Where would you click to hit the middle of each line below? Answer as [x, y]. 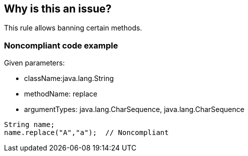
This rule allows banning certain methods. [73, 28]
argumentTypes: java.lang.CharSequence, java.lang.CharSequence [134, 109]
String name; [30, 125]
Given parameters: [35, 63]
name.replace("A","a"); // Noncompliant [86, 133]
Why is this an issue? [58, 9]
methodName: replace [61, 94]
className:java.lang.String [69, 78]
